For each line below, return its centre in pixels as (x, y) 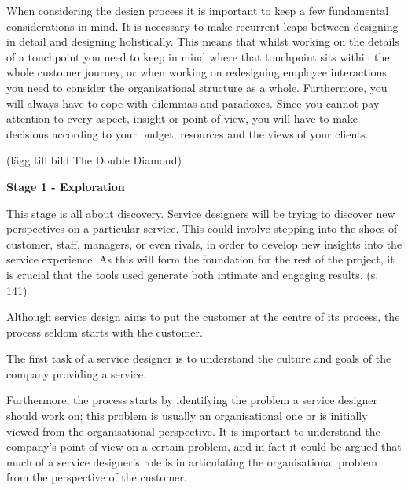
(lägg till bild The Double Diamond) (94, 160)
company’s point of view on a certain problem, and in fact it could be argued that (204, 446)
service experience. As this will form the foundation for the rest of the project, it (200, 259)
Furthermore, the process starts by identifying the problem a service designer (192, 400)
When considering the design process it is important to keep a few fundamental (198, 10)
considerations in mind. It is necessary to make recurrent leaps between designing (202, 26)
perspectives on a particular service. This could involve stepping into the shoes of (202, 228)
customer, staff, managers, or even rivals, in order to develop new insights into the (204, 243)
